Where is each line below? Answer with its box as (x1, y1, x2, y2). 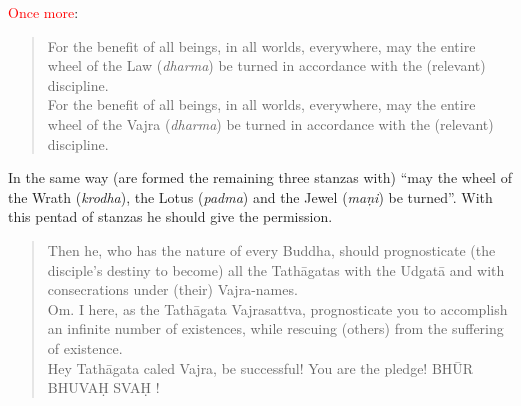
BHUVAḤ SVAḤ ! (47, 377, 160, 398)
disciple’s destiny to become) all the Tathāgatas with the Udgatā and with (47, 259, 505, 280)
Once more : (8, 2, 79, 22)
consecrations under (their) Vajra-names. (47, 279, 298, 300)
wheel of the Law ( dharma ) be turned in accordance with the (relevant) (47, 55, 486, 76)
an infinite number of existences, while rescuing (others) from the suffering (47, 318, 504, 339)
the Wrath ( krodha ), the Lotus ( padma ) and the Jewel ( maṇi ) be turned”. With (8, 186, 493, 207)
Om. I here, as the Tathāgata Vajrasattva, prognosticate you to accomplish (47, 298, 508, 319)
